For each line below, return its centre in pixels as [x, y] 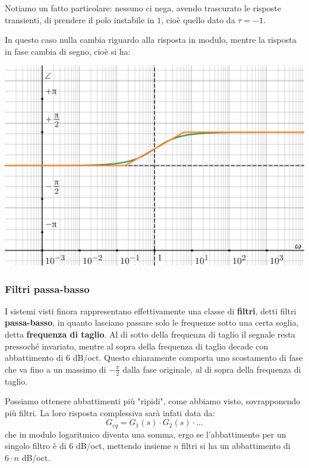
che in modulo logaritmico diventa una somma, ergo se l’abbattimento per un [146, 434]
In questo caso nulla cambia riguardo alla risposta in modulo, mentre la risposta [151, 40]
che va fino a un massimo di [56, 369]
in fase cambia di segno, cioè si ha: [68, 51]
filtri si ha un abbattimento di [236, 446]
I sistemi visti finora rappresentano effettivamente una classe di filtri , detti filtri [151, 311]
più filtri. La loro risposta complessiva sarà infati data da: [110, 412]
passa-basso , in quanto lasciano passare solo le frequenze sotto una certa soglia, [152, 322]
